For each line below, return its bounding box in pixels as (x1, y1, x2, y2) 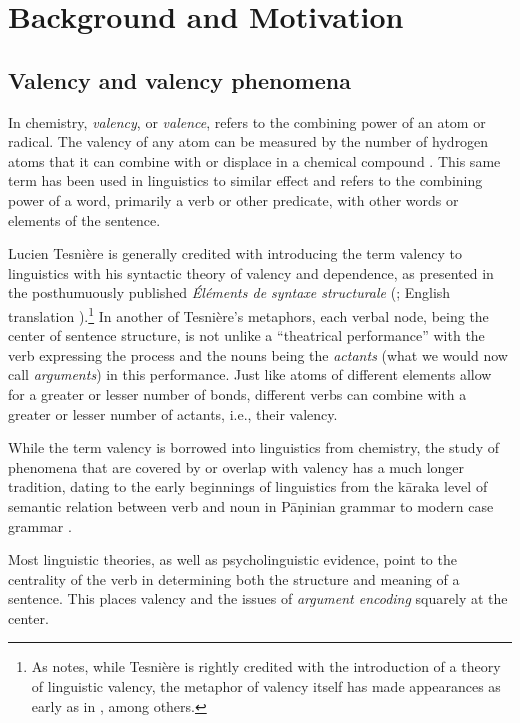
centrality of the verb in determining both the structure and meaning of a (8, 568, 460, 589)
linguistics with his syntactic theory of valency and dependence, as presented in (8, 262, 494, 283)
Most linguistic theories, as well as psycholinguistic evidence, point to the (8, 549, 457, 570)
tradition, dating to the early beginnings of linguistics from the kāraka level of (8, 476, 488, 497)
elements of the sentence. (8, 209, 161, 230)
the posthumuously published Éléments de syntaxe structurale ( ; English (8, 282, 451, 303)
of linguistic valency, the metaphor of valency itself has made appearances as (31, 676, 501, 697)
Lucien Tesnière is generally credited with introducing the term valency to (8, 243, 462, 264)
